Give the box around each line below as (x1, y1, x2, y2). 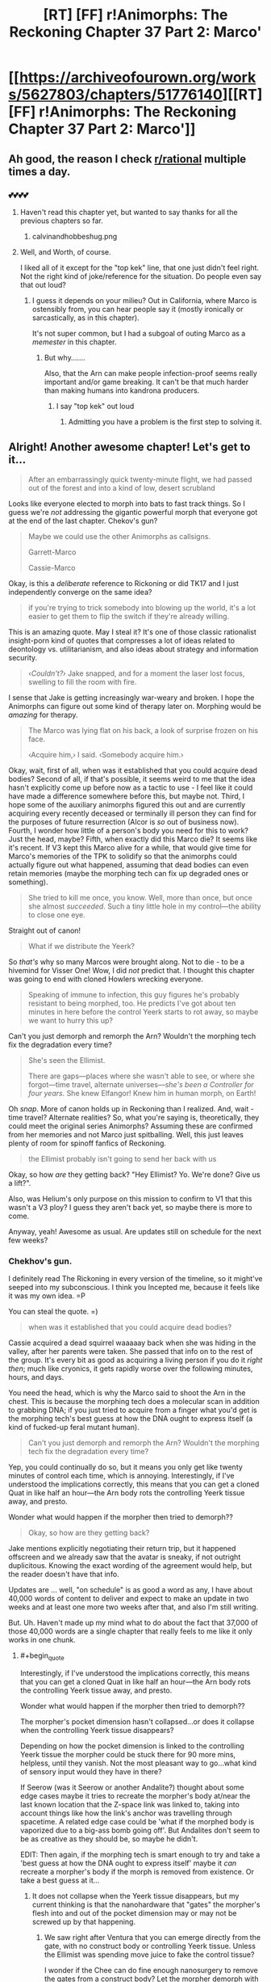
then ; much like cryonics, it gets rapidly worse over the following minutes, (8, 1364, 253, 1373)
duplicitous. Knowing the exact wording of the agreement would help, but (8, 1560, 252, 1570)
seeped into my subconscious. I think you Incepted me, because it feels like (8, 1282, 260, 1292)
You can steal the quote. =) (8, 1306, 98, 1316)
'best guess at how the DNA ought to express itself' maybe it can (19, 1858, 237, 1868)
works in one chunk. (8, 1634, 77, 1644)
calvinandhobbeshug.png (31, 231, 118, 241)
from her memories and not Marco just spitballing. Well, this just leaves (8, 1129, 244, 1139)
